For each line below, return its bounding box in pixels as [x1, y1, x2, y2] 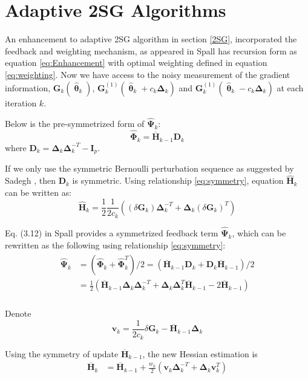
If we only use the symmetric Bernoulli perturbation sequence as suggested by [5, 162, 294, 175]
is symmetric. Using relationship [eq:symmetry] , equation [72, 174, 284, 187]
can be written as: [5, 186, 72, 198]
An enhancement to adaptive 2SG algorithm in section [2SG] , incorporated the [5, 33, 297, 45]
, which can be [232, 227, 286, 239]
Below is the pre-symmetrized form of [5, 117, 145, 130]
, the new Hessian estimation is [142, 347, 258, 360]
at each [277, 81, 304, 94]
